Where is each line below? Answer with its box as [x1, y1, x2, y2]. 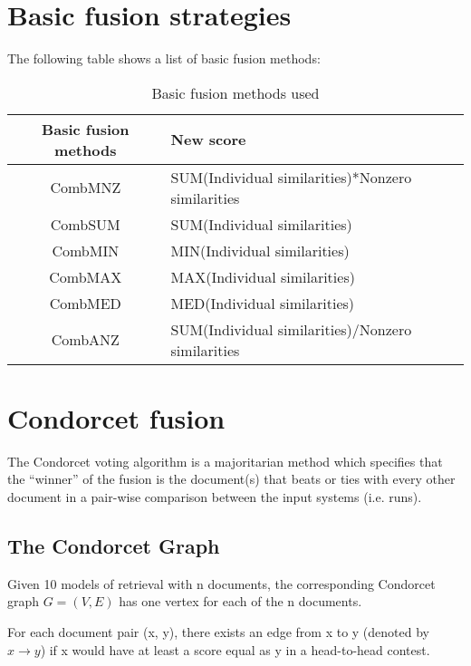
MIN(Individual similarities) [170, 239, 350, 261]
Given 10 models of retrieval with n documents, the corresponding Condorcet [7, 574, 436, 593]
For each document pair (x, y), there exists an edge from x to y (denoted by [7, 623, 429, 642]
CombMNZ [50, 177, 121, 198]
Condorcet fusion [7, 399, 226, 436]
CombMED [49, 292, 121, 314]
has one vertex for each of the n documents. [119, 592, 362, 611]
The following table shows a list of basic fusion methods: [7, 49, 321, 68]
